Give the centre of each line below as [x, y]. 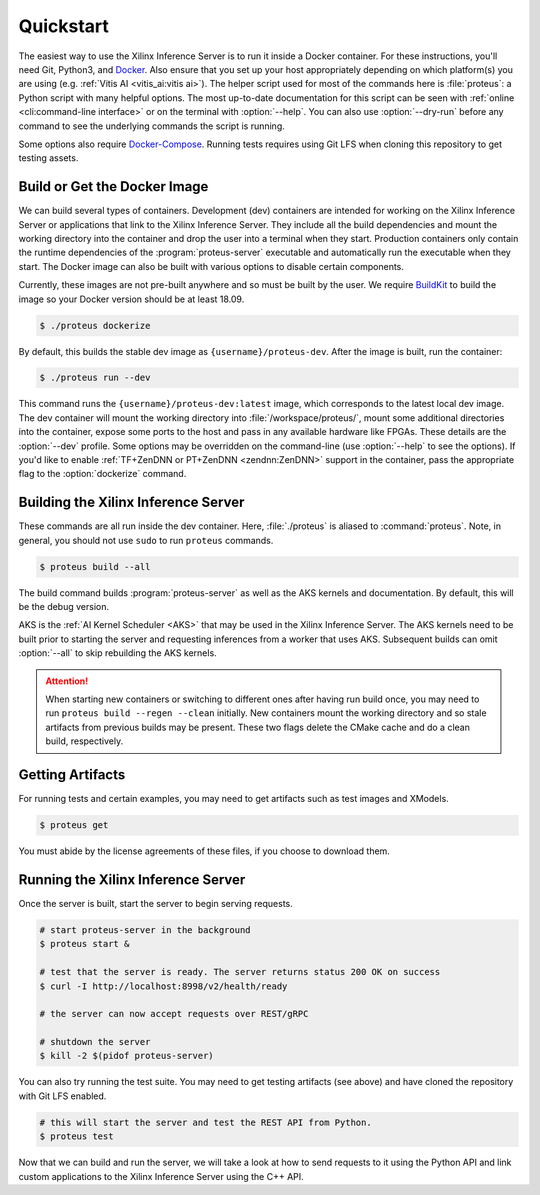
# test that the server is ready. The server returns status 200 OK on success [240, 972]
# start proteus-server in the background [145, 929]
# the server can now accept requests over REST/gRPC [174, 1014]
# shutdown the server [95, 1042]
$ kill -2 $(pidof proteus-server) [126, 1056]
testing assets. [48, 158]
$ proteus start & [84, 944]
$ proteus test [76, 1136]
